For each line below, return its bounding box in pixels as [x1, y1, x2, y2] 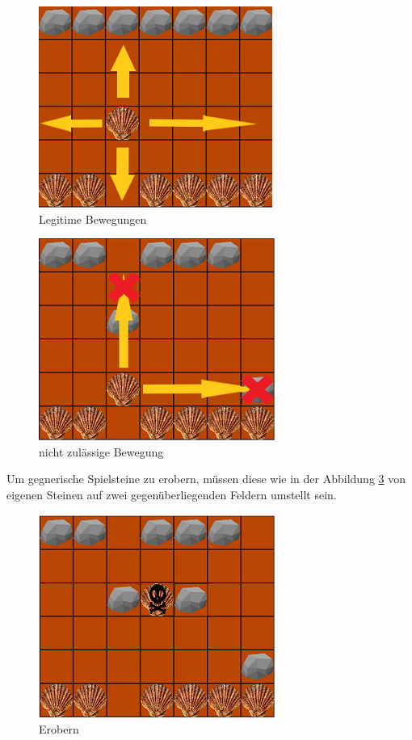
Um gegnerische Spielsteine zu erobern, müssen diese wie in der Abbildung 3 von [6, 470, 406, 487]
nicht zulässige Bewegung [39, 443, 164, 460]
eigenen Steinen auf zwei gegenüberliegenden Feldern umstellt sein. [6, 486, 337, 502]
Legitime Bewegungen [39, 210, 147, 227]
